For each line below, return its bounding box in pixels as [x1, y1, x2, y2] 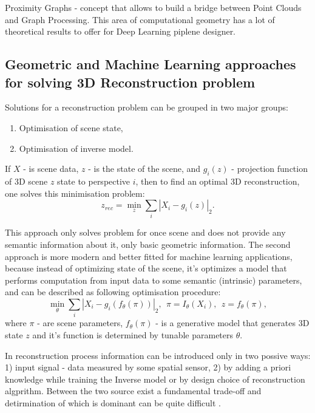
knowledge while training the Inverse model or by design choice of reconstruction [5, 372, 305, 385]
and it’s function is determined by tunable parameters [32, 328, 234, 341]
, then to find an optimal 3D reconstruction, [135, 174, 300, 187]
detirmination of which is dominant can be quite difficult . [5, 396, 221, 409]
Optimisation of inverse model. [19, 142, 134, 154]
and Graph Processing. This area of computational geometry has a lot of [5, 13, 275, 26]
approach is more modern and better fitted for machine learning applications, [5, 250, 293, 262]
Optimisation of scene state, [19, 121, 123, 134]
